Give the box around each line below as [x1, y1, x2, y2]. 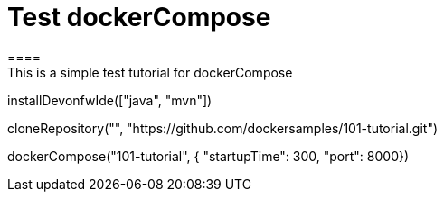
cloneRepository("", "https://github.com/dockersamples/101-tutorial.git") [7, 120, 439, 136]
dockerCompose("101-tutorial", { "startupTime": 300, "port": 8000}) [7, 148, 410, 164]
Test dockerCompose [7, 2, 271, 32]
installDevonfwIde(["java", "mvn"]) [7, 92, 213, 108]
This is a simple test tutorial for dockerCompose [7, 64, 293, 80]
